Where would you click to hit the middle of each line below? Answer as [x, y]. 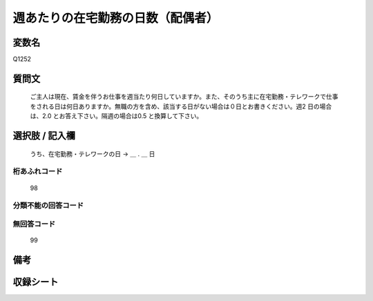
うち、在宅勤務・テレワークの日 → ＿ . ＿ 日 [93, 154]
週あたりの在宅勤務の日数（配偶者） [116, 18]
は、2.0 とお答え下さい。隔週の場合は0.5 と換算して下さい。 [116, 116]
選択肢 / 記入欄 [44, 136]
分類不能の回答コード [48, 206]
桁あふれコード [38, 171]
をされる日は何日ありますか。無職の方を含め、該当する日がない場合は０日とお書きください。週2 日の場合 [181, 106]
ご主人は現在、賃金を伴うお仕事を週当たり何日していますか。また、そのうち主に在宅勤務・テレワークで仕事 [184, 97]
